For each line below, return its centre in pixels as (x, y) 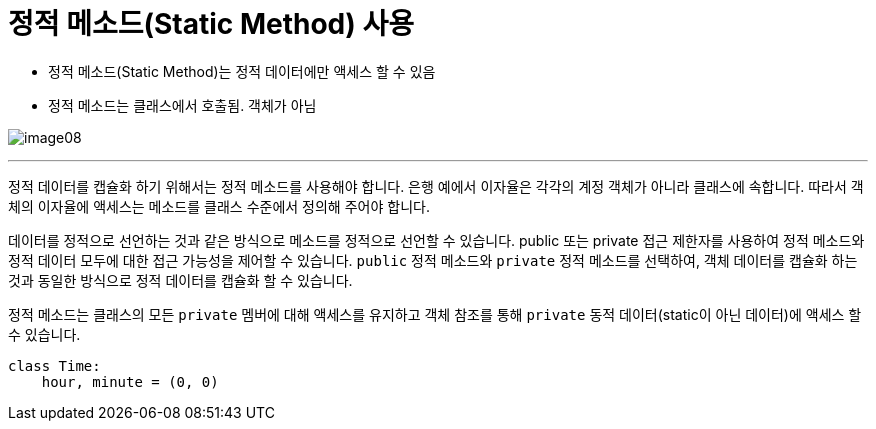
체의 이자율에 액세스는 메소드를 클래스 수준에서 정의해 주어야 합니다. (219, 206)
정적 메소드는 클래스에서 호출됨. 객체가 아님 (182, 105)
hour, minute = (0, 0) (130, 381)
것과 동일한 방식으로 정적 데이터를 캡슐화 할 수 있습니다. (180, 280)
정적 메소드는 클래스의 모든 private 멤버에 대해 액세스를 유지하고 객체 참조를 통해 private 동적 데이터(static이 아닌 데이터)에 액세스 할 (435, 314)
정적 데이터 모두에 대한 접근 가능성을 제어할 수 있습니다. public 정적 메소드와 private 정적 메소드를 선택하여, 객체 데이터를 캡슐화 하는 (433, 260)
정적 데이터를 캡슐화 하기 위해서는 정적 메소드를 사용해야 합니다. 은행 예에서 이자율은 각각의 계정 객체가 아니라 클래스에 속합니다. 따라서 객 (436, 186)
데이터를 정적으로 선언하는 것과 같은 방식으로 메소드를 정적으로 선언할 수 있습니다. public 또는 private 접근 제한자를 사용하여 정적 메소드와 (436, 240)
